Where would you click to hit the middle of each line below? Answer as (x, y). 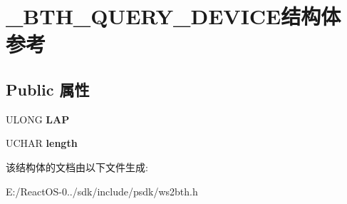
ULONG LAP (38, 119)
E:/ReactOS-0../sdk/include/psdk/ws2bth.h (102, 191)
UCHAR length (42, 143)
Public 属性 (48, 89)
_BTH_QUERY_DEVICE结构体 (173, 16)
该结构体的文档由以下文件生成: (77, 167)
